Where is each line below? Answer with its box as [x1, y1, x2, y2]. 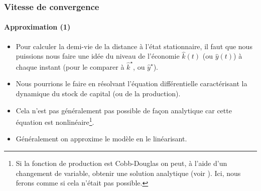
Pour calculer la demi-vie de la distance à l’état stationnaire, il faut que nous [16, 41, 252, 51]
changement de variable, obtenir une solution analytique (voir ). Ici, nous [16, 167, 241, 178]
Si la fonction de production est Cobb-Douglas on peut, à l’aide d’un [16, 157, 227, 168]
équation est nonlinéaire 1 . [16, 115, 94, 127]
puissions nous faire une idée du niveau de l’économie [16, 51, 180, 61]
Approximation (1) [4, 22, 71, 32]
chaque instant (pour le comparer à [16, 61, 124, 72]
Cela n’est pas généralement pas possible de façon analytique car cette [16, 105, 232, 115]
